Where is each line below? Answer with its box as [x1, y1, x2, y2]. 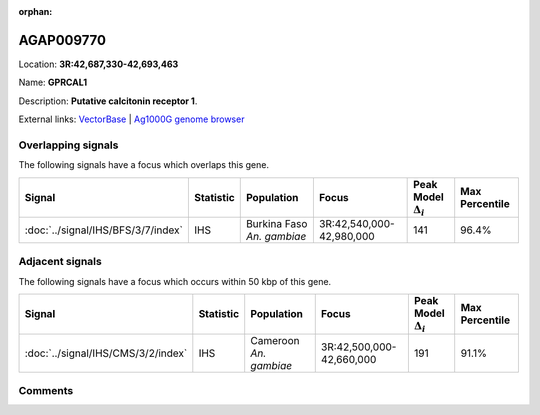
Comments [18, 383, 74, 397]
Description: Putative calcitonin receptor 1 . [18, 95, 198, 107]
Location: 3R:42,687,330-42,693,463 [18, 58, 179, 70]
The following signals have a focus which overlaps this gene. [18, 159, 270, 171]
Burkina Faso [245, 217, 308, 230]
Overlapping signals [18, 138, 119, 152]
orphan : [18, 6, 53, 17]
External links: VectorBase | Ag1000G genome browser [18, 113, 245, 125]
